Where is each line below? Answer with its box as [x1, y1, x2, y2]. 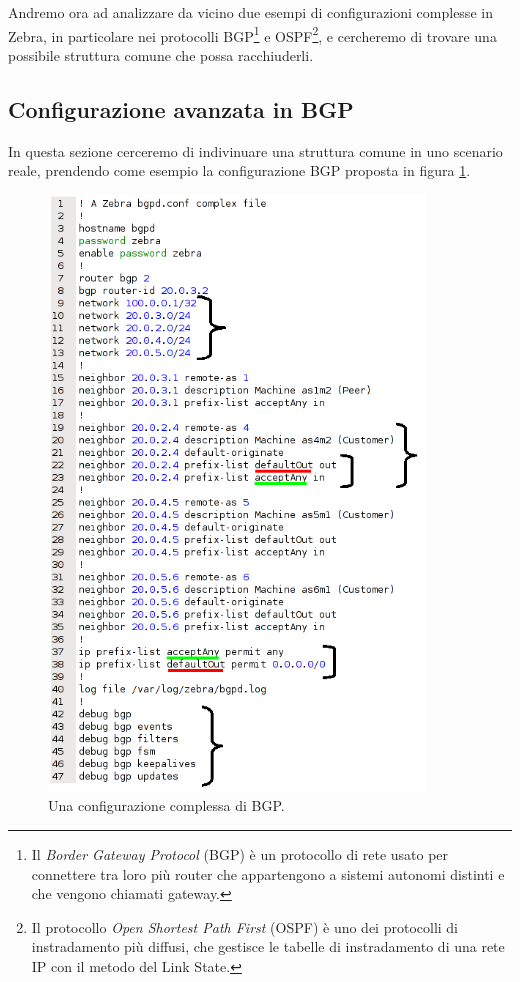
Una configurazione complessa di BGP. [48, 795, 285, 816]
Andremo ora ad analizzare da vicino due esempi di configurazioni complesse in [8, 2, 493, 22]
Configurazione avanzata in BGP [8, 93, 354, 124]
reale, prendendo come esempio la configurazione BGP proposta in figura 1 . [8, 160, 471, 181]
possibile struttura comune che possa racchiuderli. [8, 44, 314, 65]
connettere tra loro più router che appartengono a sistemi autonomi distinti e [31, 863, 505, 884]
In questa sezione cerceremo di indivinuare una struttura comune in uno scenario [8, 140, 503, 161]
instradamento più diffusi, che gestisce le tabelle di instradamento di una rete [31, 936, 505, 957]
